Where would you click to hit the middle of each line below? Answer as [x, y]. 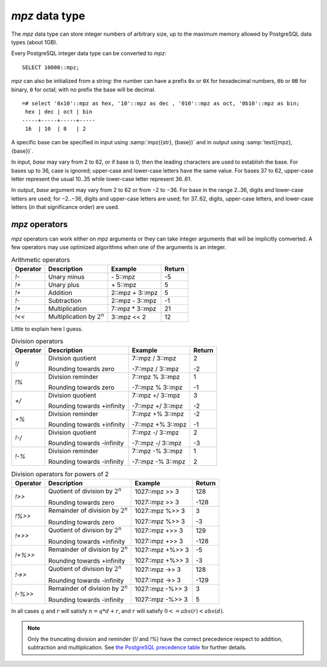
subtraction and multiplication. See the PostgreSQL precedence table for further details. [137, 648]
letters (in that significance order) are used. [65, 207]
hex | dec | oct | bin [59, 112]
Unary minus [66, 277]
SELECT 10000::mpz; [51, 67]
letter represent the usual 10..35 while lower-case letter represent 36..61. [101, 179]
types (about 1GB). [34, 42]
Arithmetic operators [41, 260]
